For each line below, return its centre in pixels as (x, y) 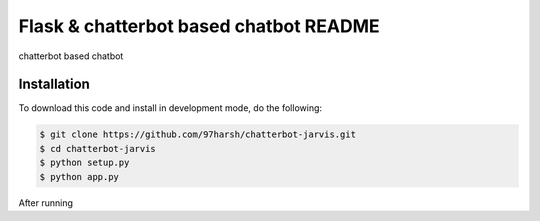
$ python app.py (79, 176)
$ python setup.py (84, 163)
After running (46, 202)
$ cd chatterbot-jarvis (98, 148)
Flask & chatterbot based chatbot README (199, 26)
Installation (54, 84)
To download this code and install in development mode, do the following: (170, 108)
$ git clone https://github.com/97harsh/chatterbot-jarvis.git (198, 134)
